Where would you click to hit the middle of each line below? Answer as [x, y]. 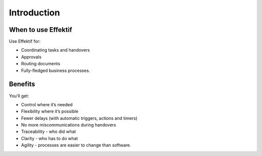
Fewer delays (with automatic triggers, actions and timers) [79, 118]
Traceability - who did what [49, 132]
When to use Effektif [41, 30]
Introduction [34, 13]
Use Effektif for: [25, 42]
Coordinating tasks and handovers [55, 50]
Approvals [31, 57]
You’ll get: [19, 96]
